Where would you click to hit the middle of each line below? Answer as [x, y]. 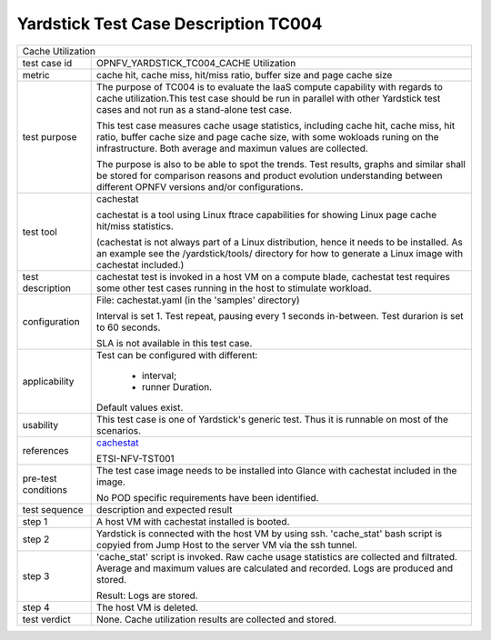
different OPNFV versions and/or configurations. [200, 186]
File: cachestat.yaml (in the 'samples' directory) [198, 300]
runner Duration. [177, 386]
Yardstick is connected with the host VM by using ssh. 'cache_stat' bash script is [269, 534]
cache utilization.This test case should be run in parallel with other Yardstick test [268, 98]
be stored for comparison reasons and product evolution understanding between [269, 175]
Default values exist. [140, 407]
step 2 [36, 539]
